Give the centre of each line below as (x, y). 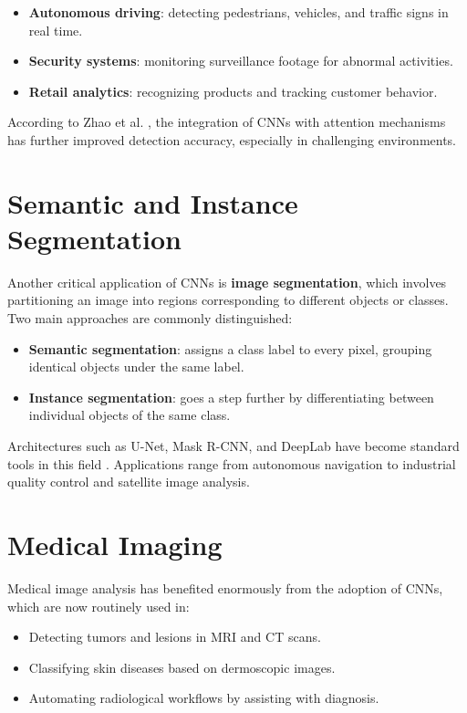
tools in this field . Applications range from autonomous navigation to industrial (232, 463)
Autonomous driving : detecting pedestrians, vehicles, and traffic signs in (239, 12)
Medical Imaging (115, 544)
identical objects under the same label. (136, 367)
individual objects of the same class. (130, 415)
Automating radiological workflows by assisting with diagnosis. (204, 698)
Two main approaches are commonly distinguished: (150, 318)
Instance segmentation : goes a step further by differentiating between (231, 397)
